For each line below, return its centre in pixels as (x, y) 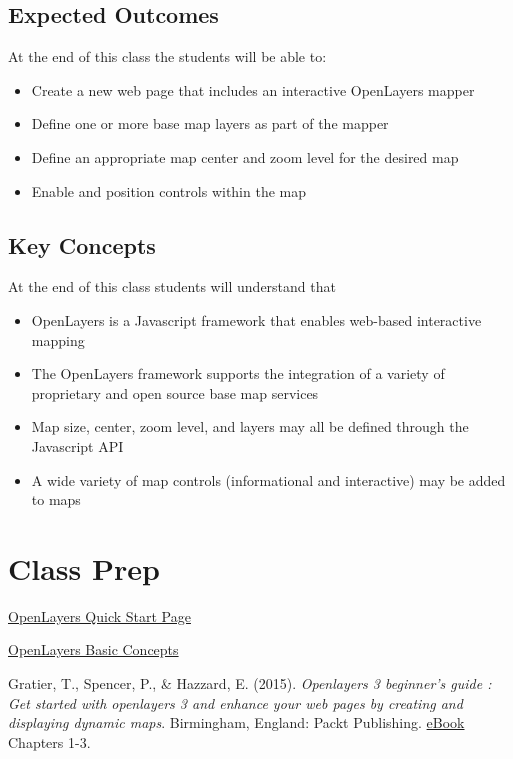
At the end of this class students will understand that (172, 286)
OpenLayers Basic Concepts (93, 649)
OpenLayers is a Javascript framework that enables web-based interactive (256, 319)
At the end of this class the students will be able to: (167, 56)
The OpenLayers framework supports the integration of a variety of (238, 373)
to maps (56, 499)
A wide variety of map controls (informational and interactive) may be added (268, 479)
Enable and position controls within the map (168, 190)
